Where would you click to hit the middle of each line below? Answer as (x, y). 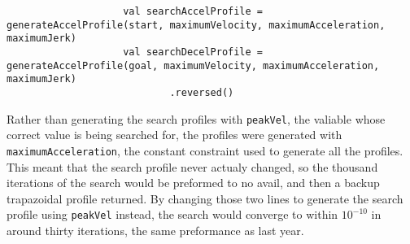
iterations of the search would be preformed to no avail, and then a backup (193, 183)
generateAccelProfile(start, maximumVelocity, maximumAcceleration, (196, 25)
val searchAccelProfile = (193, 11)
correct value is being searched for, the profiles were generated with (174, 135)
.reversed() (202, 92)
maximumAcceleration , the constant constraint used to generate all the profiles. (205, 150)
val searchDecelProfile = (193, 52)
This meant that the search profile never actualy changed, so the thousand (192, 166)
